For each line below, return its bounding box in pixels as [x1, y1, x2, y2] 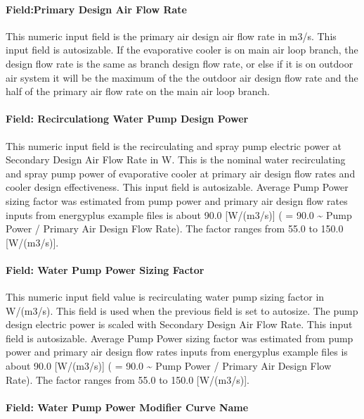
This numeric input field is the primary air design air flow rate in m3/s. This [6, 28, 337, 43]
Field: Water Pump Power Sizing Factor [6, 262, 204, 277]
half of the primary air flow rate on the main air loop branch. [6, 84, 270, 99]
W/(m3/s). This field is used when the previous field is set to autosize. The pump [6, 303, 358, 318]
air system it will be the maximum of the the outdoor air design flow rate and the [6, 70, 358, 85]
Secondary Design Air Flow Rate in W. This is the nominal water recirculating [6, 152, 346, 167]
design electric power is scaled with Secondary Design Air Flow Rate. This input [6, 317, 353, 332]
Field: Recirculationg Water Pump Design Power [6, 111, 249, 126]
